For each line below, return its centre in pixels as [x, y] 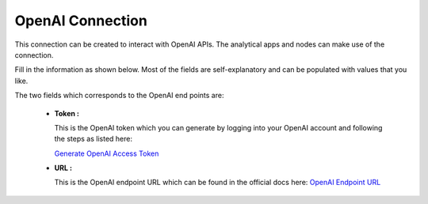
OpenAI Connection [81, 21]
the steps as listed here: [94, 139]
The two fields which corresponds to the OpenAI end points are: [119, 96]
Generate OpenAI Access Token [107, 153]
